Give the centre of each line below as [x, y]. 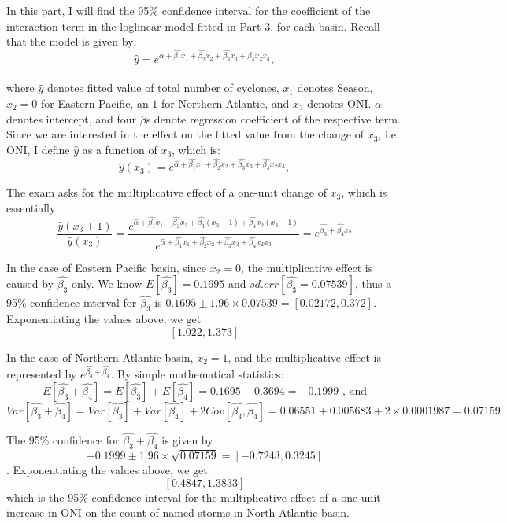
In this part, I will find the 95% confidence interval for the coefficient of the [189, 10]
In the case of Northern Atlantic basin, [100, 357]
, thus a [373, 284]
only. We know [107, 284]
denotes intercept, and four [72, 118]
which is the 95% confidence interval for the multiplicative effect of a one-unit [194, 497]
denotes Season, [335, 88]
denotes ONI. [339, 103]
